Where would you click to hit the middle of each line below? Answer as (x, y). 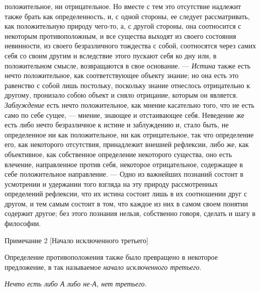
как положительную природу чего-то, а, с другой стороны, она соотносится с (123, 26)
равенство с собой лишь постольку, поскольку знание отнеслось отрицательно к (127, 85)
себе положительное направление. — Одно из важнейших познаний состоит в (124, 174)
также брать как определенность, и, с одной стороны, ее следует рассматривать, (127, 16)
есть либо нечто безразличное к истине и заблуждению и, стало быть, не (117, 125)
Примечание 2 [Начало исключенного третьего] (77, 240)
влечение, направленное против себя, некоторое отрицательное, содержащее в (124, 164)
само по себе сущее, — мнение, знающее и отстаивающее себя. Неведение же (124, 115)
